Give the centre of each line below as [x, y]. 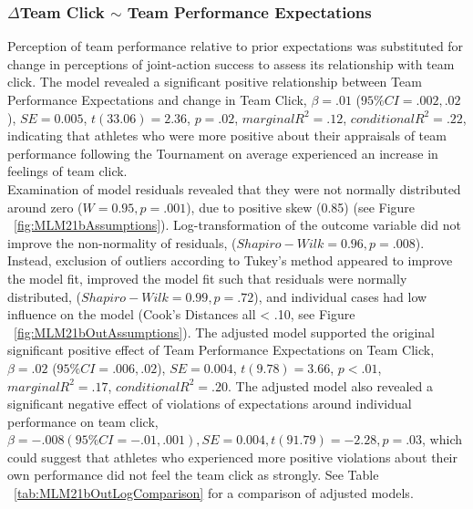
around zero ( [45, 207]
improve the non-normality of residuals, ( [122, 242]
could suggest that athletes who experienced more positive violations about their [233, 457]
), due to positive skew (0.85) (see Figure [301, 207]
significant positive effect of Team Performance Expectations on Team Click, [221, 350]
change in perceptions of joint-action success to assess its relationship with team [231, 63]
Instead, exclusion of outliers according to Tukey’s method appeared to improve [230, 260]
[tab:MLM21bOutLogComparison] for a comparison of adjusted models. [214, 493]
